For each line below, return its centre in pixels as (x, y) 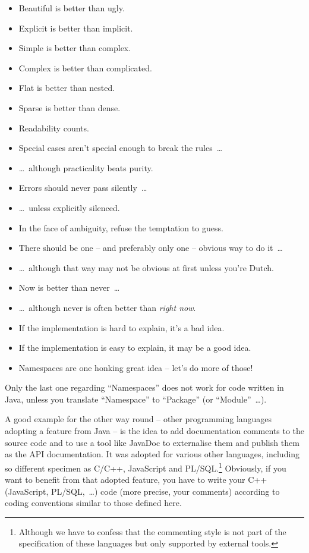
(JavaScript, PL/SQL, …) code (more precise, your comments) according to (142, 491)
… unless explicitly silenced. (69, 207)
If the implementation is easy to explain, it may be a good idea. (135, 348)
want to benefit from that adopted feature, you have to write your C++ (136, 480)
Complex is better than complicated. (85, 67)
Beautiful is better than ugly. (72, 8)
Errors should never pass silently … (83, 188)
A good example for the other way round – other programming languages (138, 419)
